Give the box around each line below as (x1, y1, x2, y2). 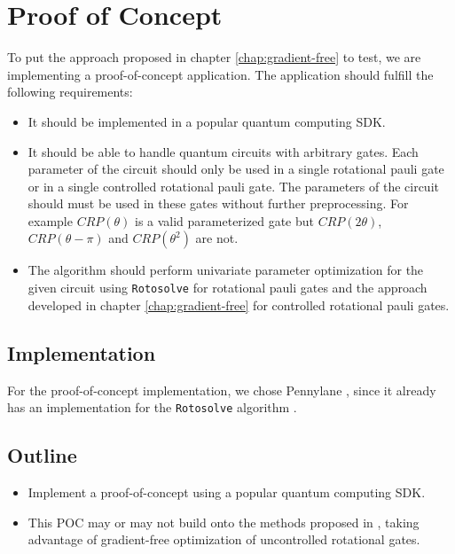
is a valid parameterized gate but (134, 211, 314, 230)
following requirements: (7, 82, 133, 101)
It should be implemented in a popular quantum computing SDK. (27, 112, 386, 130)
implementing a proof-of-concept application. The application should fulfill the (7, 65, 434, 83)
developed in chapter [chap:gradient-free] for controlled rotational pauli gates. (27, 295, 450, 314)
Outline (7, 441, 77, 469)
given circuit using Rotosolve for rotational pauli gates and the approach (27, 278, 428, 297)
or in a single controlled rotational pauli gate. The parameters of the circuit (27, 176, 439, 195)
